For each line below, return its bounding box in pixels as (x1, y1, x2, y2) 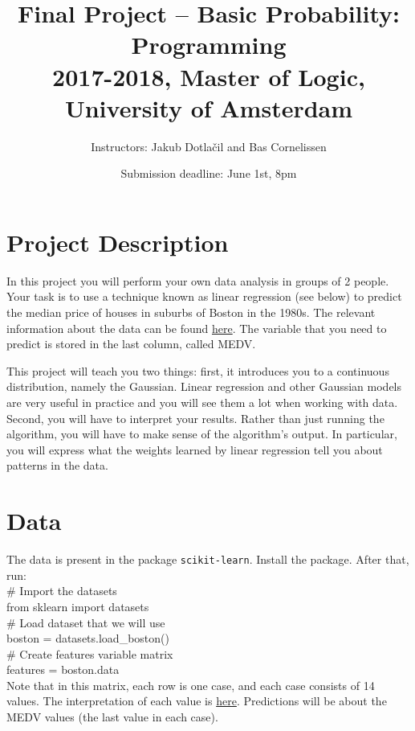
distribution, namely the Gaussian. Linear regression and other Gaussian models (6, 378, 402, 395)
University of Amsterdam (64, 91, 353, 124)
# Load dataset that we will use (6, 614, 165, 630)
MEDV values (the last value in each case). (6, 708, 218, 725)
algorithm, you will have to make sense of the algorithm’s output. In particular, (6, 425, 397, 442)
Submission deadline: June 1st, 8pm (120, 165, 297, 182)
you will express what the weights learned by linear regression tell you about (6, 441, 383, 458)
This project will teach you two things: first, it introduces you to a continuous (6, 362, 389, 379)
